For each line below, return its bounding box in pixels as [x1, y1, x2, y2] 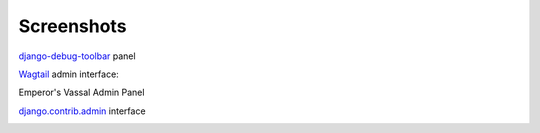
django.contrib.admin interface [18, 105, 146, 117]
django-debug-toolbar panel [18, 50, 136, 62]
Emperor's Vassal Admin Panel [18, 86, 145, 99]
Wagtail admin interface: [18, 68, 119, 80]
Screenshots [18, 15, 127, 37]
